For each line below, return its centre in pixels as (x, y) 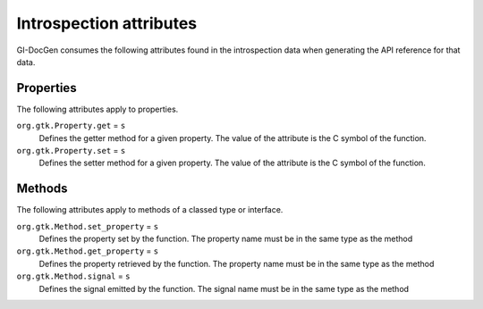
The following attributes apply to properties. (97, 109)
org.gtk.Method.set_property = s (88, 226)
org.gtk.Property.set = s (71, 151)
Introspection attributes (106, 23)
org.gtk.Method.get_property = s (88, 251)
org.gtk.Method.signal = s (73, 276)
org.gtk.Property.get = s (71, 126)
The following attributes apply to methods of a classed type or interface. (150, 210)
